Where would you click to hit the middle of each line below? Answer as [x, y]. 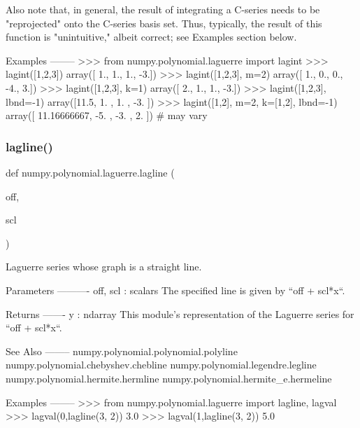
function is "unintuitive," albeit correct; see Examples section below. [151, 37]
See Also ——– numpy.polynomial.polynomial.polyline [122, 351]
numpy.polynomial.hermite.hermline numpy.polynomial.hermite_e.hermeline [169, 378]
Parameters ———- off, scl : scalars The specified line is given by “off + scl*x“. [175, 290]
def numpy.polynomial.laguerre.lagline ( [90, 172]
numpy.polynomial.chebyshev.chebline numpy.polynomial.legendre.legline [161, 365]
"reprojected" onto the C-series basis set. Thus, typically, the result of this [164, 23]
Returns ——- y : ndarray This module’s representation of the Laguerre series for [180, 313]
